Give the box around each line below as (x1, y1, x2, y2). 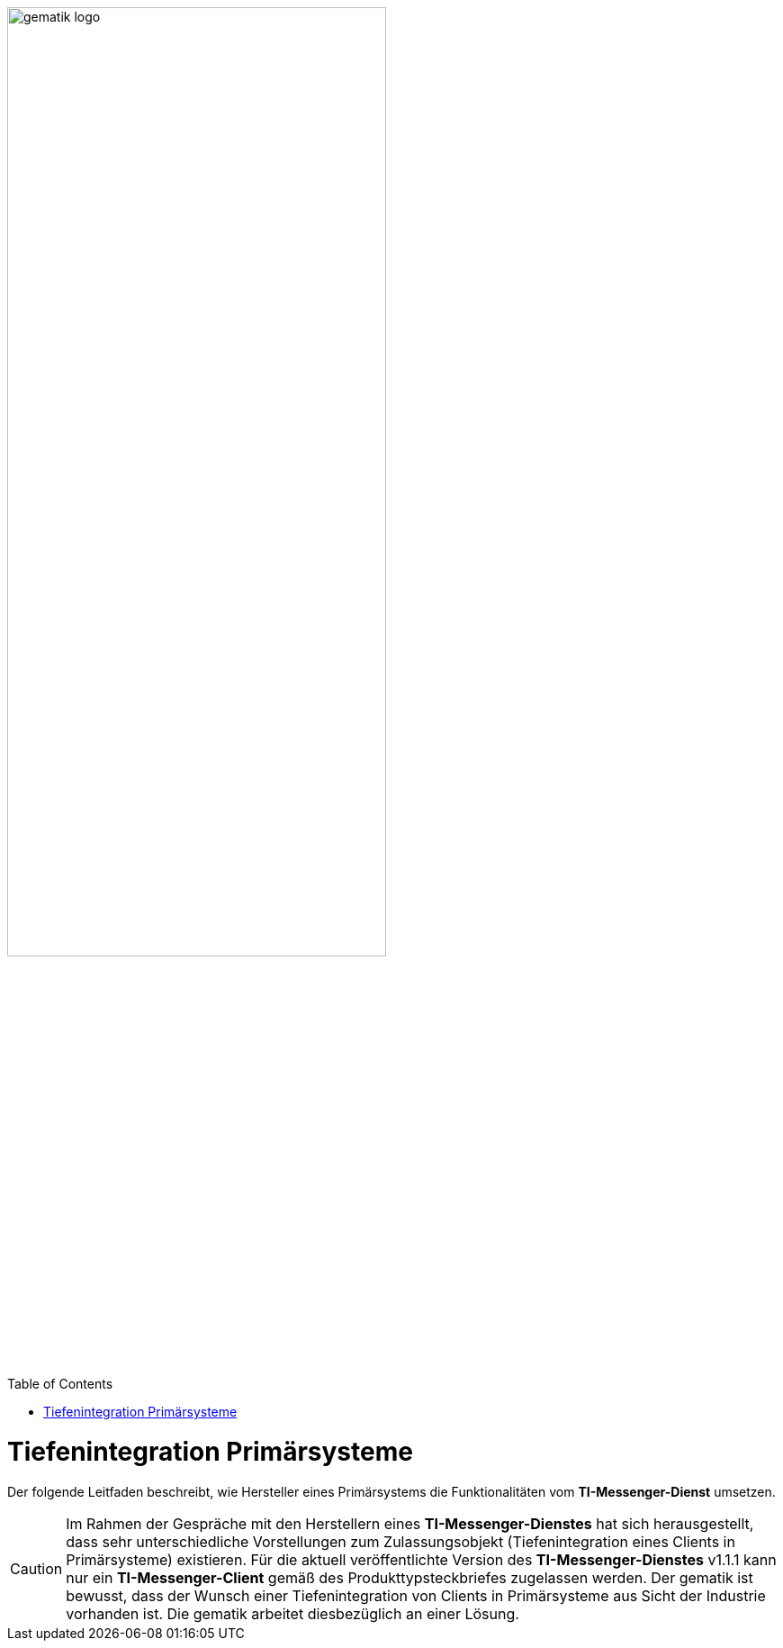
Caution (10, 1559, 63, 1578)
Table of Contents (7, 1376, 113, 1392)
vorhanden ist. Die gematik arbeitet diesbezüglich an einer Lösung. (66, 1604, 519, 1623)
